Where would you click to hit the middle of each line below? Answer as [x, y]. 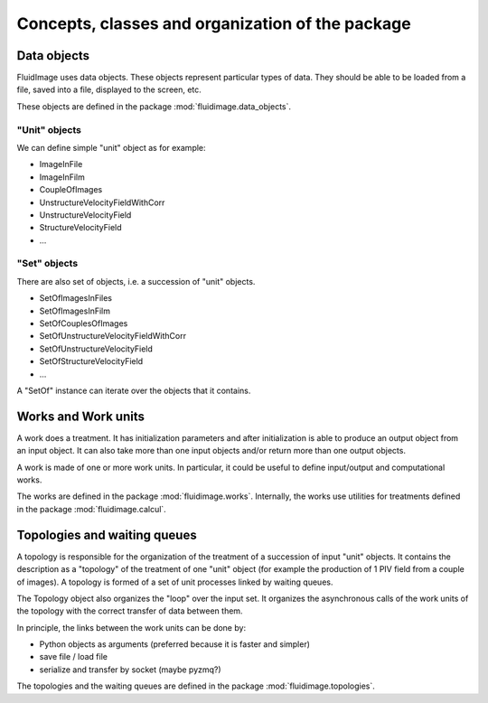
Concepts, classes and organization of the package [214, 23]
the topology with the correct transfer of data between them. [130, 611]
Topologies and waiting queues [107, 534]
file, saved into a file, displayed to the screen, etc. [109, 89]
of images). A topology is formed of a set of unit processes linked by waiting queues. [175, 582]
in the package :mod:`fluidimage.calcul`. [91, 509]
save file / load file [74, 657]
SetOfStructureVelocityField [91, 361]
